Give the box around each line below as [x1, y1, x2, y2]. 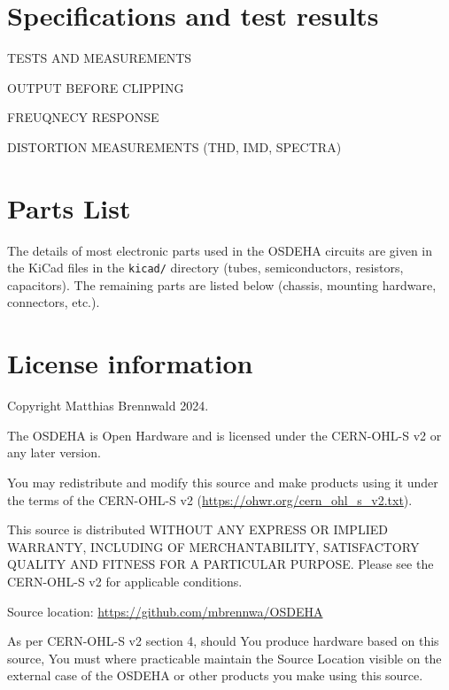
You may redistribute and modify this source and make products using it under [7, 472, 438, 491]
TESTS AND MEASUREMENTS [7, 49, 192, 67]
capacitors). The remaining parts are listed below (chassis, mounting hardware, [7, 275, 437, 294]
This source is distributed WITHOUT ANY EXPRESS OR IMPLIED [7, 520, 388, 539]
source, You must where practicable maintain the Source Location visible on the [7, 648, 442, 667]
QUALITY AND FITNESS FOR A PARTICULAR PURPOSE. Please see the [7, 555, 434, 573]
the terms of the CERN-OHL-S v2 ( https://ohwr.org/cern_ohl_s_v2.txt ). [7, 490, 413, 509]
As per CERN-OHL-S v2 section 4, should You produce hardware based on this [7, 632, 439, 650]
